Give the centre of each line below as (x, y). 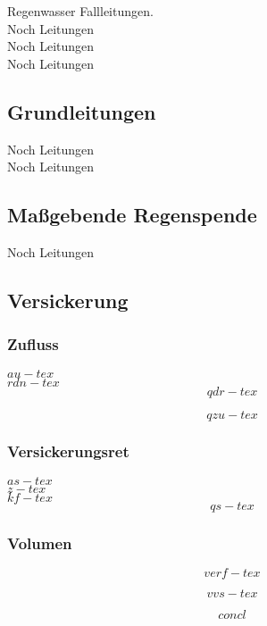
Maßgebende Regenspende (132, 215)
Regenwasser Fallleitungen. (80, 11)
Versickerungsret (68, 451)
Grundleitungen (82, 111)
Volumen (40, 543)
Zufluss (33, 344)
